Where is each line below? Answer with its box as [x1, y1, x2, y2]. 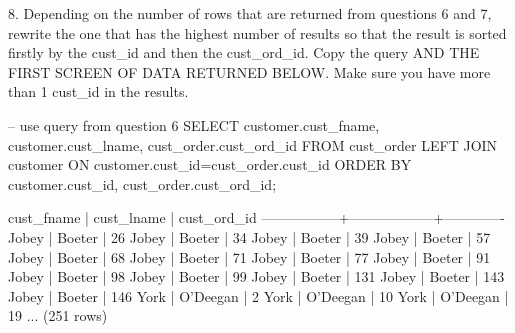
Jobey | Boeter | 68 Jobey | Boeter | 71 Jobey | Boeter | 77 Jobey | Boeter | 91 [8, 246, 491, 267]
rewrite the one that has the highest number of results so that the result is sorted [8, 22, 507, 43]
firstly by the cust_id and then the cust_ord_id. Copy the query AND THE [8, 42, 480, 63]
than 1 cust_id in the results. [8, 81, 189, 102]
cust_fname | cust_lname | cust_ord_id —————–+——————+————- [8, 207, 505, 228]
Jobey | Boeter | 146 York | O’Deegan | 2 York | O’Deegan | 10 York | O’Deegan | [8, 285, 509, 306]
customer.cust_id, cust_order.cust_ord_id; [8, 173, 277, 194]
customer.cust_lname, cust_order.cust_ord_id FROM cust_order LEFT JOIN [8, 134, 498, 155]
